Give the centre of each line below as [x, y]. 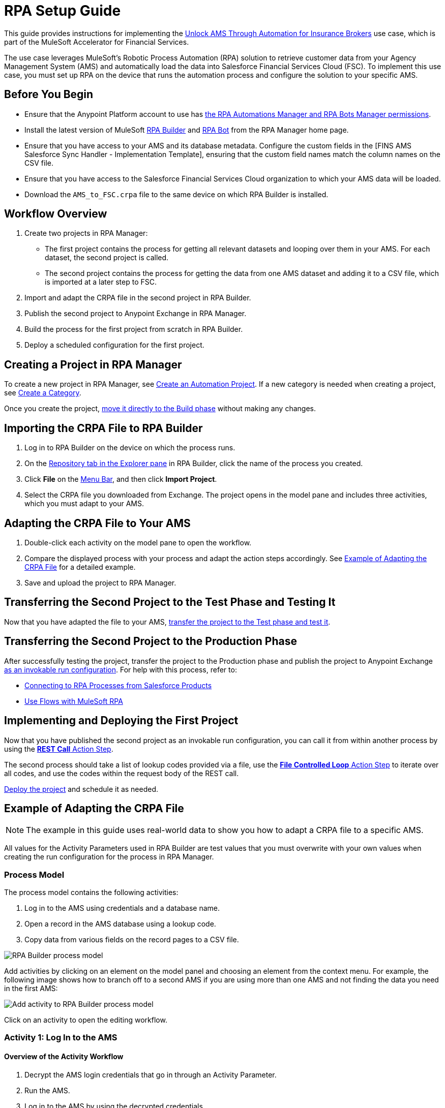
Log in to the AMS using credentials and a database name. [122, 908]
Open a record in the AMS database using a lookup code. [120, 924]
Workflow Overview [56, 214]
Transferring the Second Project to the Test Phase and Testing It [170, 602]
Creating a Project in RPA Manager [93, 364]
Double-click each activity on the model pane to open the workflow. [138, 542]
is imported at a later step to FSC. [101, 282]
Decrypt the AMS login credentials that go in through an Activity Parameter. [151, 1074]
